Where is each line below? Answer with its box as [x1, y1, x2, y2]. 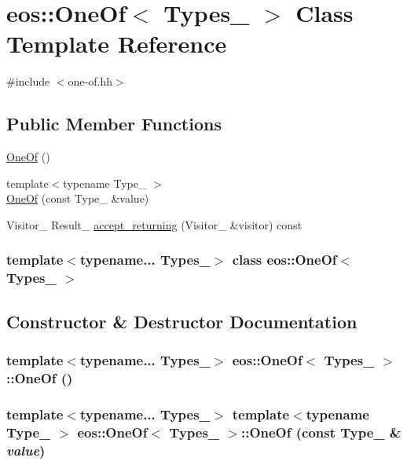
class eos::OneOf [232, 250, 337, 269]
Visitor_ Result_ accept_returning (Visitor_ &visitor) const [6, 216, 302, 233]
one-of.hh [68, 73, 112, 90]
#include [6, 73, 50, 90]
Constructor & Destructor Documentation [6, 309, 357, 333]
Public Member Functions [6, 112, 222, 136]
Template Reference [6, 27, 227, 60]
